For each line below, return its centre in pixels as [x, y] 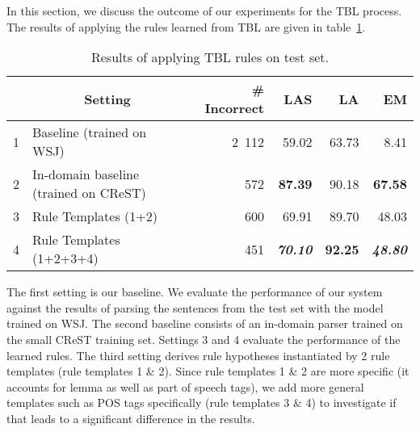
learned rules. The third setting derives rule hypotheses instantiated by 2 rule [198, 355]
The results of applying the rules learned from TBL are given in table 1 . [186, 26]
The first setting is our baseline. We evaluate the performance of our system [195, 292]
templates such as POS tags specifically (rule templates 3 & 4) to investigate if [202, 403]
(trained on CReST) [89, 193]
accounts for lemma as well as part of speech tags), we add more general [185, 386]
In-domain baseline [86, 174]
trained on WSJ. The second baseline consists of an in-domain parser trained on [205, 323]
